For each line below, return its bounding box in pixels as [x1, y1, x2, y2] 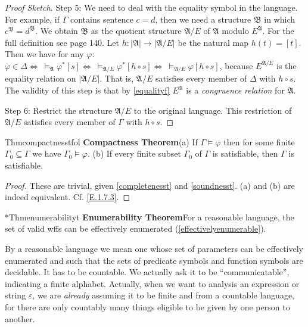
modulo [222, 24, 249, 37]
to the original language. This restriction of [133, 104, 292, 116]
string [5, 289, 26, 301]
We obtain [40, 24, 78, 37]
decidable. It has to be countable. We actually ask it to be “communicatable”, [5, 266, 290, 278]
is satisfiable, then [212, 147, 278, 160]
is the [276, 59, 297, 71]
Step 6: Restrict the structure [5, 104, 113, 116]
